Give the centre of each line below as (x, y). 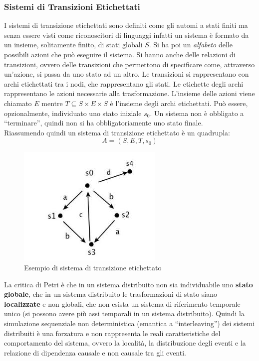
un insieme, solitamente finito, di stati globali (73, 45)
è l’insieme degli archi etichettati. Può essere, (179, 103)
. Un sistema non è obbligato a (197, 113)
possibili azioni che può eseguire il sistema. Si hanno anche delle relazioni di (120, 54)
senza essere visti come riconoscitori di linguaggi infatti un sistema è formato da (127, 35)
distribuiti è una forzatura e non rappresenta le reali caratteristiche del (112, 333)
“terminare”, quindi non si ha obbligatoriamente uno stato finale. (104, 123)
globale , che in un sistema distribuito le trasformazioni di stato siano (111, 294)
